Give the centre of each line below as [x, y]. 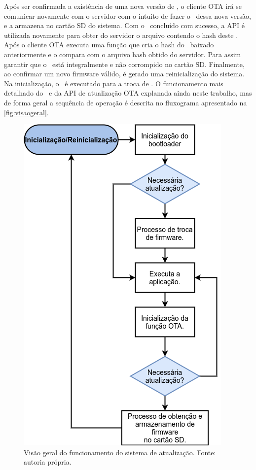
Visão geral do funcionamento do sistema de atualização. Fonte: [120, 452]
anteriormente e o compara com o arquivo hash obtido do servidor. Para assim [123, 54]
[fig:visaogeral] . [26, 112]
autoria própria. [48, 462]
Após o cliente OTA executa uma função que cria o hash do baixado [109, 45]
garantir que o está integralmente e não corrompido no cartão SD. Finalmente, [124, 64]
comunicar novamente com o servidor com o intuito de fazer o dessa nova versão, [128, 16]
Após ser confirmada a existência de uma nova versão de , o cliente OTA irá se [123, 6]
